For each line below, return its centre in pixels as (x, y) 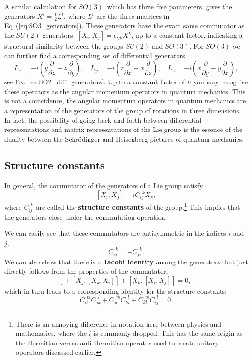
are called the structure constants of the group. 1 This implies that (138, 206)
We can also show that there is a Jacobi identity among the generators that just (126, 261)
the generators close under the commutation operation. (86, 217)
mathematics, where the (51, 333)
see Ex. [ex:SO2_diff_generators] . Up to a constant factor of (95, 82)
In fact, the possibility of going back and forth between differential (103, 120)
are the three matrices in (133, 16)
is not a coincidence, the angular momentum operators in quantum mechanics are (125, 101)
